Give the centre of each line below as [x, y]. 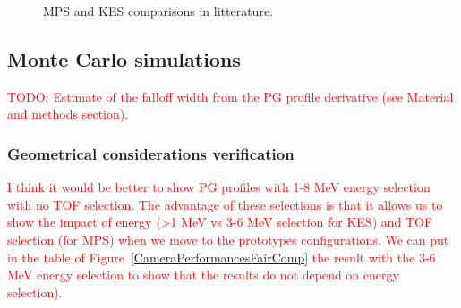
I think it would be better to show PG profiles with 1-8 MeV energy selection [219, 187]
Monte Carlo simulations [124, 58]
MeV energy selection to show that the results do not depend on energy [203, 275]
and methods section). [68, 114]
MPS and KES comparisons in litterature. [158, 11]
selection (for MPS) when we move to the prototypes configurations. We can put [228, 239]
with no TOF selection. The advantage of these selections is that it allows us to [225, 204]
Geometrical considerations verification [151, 153]
